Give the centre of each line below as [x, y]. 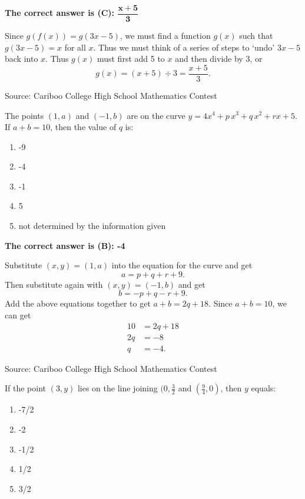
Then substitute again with [54, 284]
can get [18, 315]
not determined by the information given [92, 226]
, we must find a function [165, 36]
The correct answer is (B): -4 [65, 245]
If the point [26, 388]
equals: [263, 388]
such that [256, 36]
